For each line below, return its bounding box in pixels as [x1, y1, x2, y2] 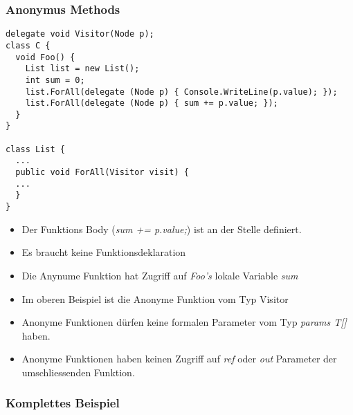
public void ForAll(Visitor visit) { [15, 167, 189, 178]
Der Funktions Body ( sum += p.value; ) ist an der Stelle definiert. [21, 221, 302, 236]
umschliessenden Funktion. [21, 365, 135, 379]
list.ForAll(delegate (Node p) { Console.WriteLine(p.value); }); [25, 86, 338, 97]
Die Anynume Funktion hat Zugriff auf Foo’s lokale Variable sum [21, 268, 298, 282]
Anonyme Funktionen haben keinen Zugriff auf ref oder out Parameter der [21, 351, 337, 366]
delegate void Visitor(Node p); [6, 29, 154, 39]
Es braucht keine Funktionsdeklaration [21, 245, 186, 259]
